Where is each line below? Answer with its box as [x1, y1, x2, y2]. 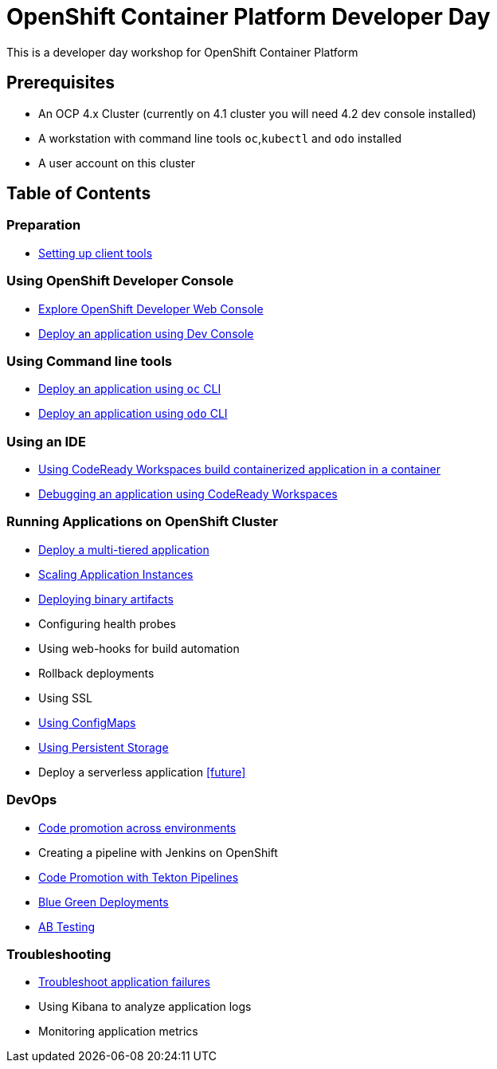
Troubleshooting [6, 945, 112, 962]
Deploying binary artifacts [38, 591, 174, 606]
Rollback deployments [38, 666, 155, 680]
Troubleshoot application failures [38, 975, 210, 989]
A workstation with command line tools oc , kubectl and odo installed [38, 131, 401, 145]
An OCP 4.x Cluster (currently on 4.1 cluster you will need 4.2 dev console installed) [38, 106, 476, 120]
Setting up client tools [38, 246, 153, 260]
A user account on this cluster [38, 155, 196, 170]
